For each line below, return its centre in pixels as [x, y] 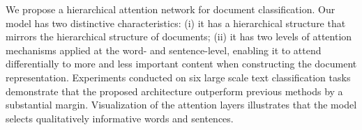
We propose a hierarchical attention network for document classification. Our [171, 9]
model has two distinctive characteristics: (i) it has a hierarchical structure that [176, 23]
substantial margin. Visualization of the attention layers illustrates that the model [181, 105]
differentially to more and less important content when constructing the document [181, 64]
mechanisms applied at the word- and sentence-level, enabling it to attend [164, 50]
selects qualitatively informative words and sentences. [120, 118]
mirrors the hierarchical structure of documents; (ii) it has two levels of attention [179, 36]
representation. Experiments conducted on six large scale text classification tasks [178, 77]
